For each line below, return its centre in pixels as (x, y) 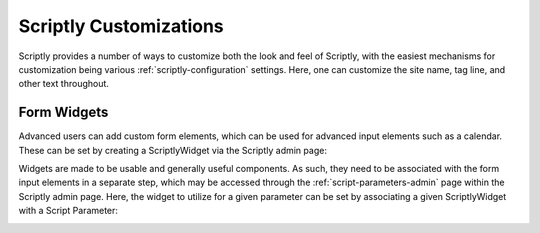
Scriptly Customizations (121, 26)
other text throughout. (64, 84)
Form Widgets (63, 112)
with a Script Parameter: (68, 211)
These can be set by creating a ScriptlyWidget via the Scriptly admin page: (172, 150)
